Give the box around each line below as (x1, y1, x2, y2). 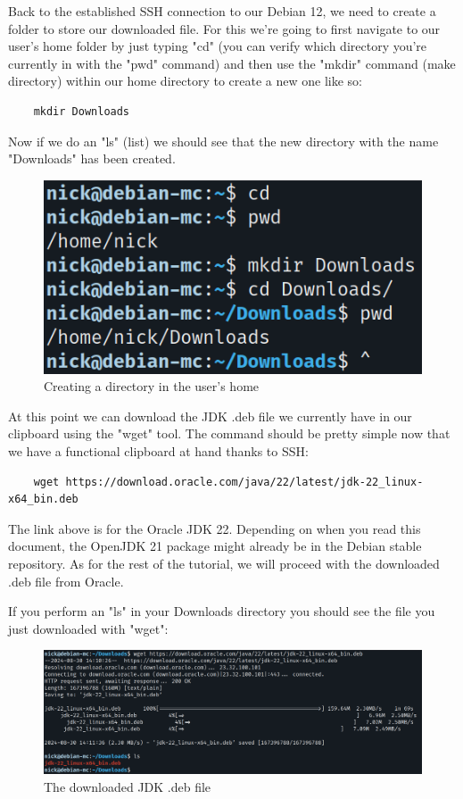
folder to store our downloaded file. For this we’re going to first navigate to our (8, 19, 441, 37)
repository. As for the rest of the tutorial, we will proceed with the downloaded (8, 554, 440, 573)
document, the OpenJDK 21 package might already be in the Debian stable (8, 537, 422, 555)
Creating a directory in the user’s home (44, 377, 260, 395)
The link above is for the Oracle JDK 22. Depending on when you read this (8, 519, 421, 537)
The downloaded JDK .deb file (44, 777, 211, 795)
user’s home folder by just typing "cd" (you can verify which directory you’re (8, 37, 427, 55)
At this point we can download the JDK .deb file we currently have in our (8, 406, 412, 425)
